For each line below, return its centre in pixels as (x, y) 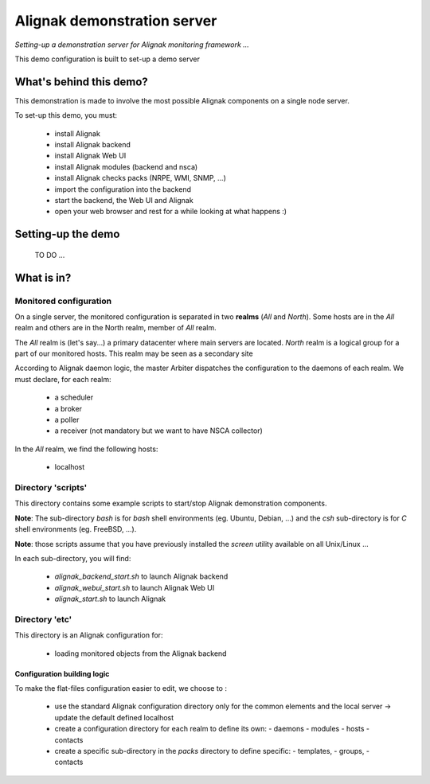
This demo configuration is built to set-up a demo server (107, 59)
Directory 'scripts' (51, 487)
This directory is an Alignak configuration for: (89, 635)
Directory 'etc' (43, 619)
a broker (68, 408)
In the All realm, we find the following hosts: (86, 449)
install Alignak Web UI (90, 156)
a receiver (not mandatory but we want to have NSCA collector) (158, 431)
